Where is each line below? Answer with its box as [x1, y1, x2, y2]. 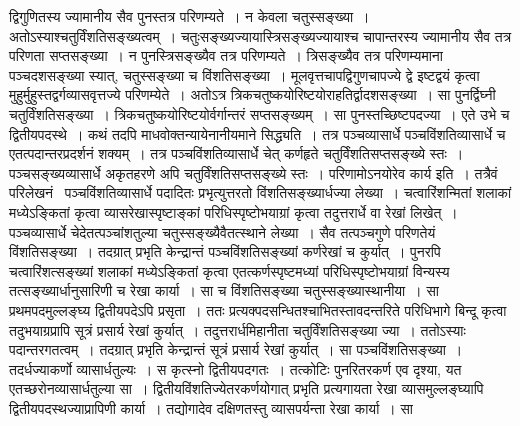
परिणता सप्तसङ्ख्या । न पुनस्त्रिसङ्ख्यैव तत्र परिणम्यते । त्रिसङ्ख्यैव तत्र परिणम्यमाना [9, 45, 443, 66]
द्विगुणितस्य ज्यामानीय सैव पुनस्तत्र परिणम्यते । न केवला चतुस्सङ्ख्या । [9, 6, 370, 26]
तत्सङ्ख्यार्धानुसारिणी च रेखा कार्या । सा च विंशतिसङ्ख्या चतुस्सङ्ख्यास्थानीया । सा [9, 280, 439, 301]
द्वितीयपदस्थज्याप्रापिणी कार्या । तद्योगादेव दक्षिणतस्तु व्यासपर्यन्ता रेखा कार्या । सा [9, 397, 413, 418]
